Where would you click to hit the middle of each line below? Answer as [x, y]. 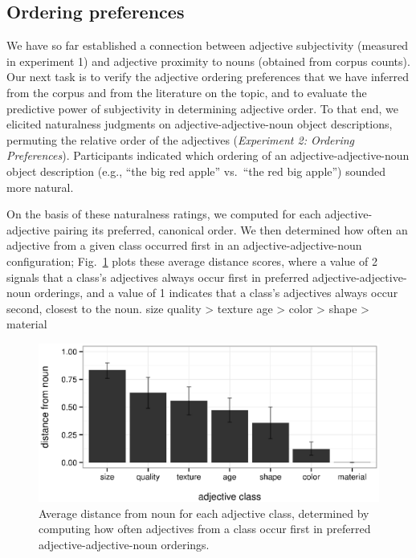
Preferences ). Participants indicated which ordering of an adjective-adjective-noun [208, 155]
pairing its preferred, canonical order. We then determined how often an [230, 229]
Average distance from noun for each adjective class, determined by [204, 513]
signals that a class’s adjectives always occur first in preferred [158, 277]
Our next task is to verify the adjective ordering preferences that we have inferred [208, 77]
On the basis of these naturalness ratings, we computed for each [164, 214]
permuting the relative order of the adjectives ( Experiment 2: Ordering [181, 139]
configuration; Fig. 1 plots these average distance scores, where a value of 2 [192, 261]
